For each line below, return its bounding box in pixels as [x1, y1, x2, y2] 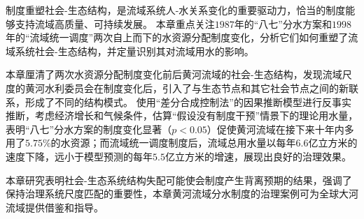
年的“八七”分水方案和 [234, 16, 332, 31]
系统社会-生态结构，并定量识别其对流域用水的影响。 [15, 43, 254, 58]
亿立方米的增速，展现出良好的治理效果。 [164, 149, 351, 163]
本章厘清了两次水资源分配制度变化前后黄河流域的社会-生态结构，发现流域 [6, 67, 342, 82]
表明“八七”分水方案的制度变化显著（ [6, 121, 172, 136]
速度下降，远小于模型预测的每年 [6, 149, 153, 163]
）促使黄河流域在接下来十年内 [206, 121, 344, 136]
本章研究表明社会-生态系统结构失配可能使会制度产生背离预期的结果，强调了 [6, 172, 352, 187]
